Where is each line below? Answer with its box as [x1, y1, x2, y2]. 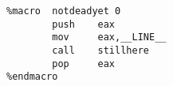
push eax [52, 18, 116, 30]
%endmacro [6, 71, 58, 83]
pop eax [52, 58, 116, 69]
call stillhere [52, 44, 149, 56]
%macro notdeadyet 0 [6, 6, 121, 17]
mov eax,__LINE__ [52, 32, 167, 43]
